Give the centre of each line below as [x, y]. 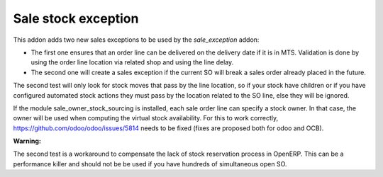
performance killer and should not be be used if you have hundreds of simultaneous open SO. [150, 164]
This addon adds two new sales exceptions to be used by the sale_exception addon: [136, 40]
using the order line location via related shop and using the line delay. [132, 62]
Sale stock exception [76, 18]
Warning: [27, 141]
